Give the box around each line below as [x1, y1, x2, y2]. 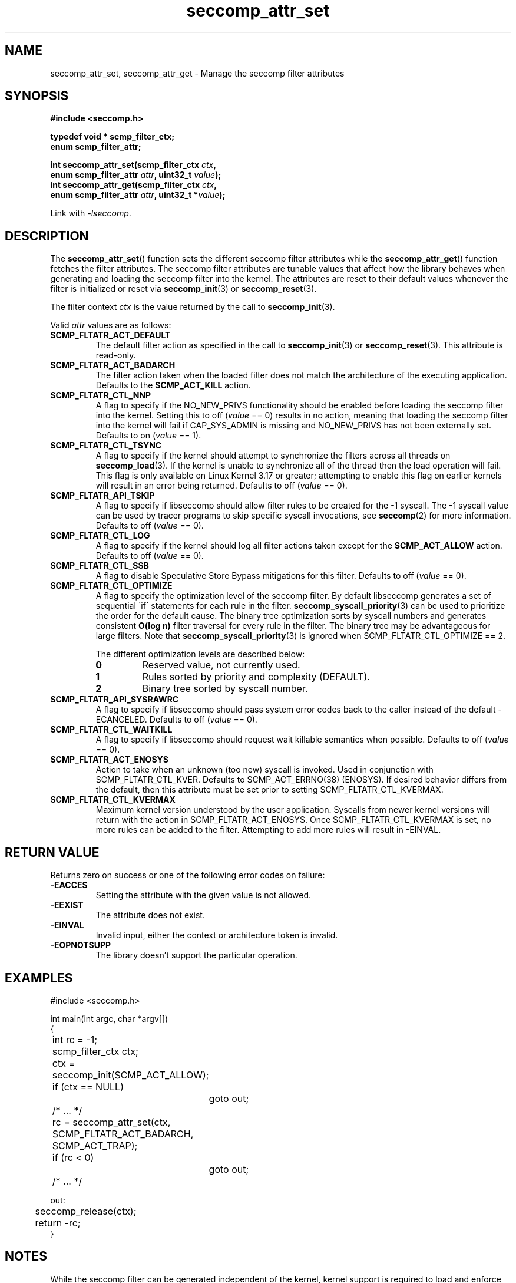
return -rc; [35, 1216, 81, 1229]
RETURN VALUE [5, 845, 100, 860]
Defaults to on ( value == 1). [95, 430, 201, 441]
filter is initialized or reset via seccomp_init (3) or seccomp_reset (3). [50, 283, 317, 294]
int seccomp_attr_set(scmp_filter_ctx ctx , [50, 160, 216, 170]
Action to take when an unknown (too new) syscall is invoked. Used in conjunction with [95, 764, 434, 775]
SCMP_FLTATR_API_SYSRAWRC [50, 694, 179, 705]
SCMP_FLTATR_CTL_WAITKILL [50, 724, 173, 735]
